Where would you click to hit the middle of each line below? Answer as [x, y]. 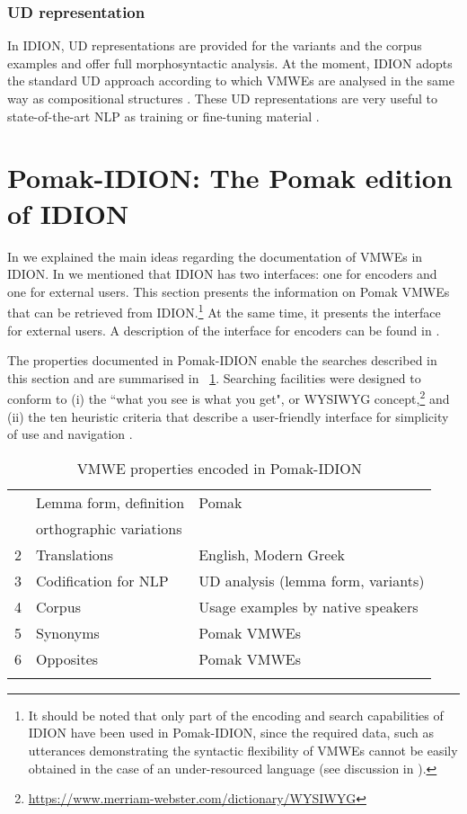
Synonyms [68, 632]
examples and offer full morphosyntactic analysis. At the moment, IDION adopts [230, 63]
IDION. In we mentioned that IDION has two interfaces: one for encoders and [222, 274]
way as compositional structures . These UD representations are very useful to [222, 98]
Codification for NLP [102, 580]
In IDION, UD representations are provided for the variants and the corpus [215, 45]
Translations [75, 554]
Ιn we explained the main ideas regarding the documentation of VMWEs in [215, 256]
